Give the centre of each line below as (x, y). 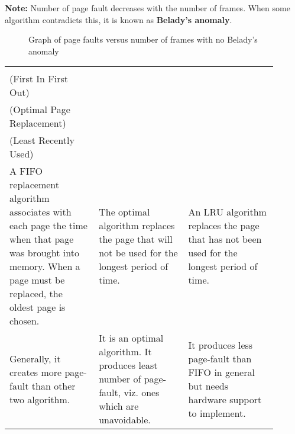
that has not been (225, 239)
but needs (208, 385)
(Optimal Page (40, 110)
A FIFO (26, 171)
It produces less (221, 345)
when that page (42, 239)
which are (119, 406)
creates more (36, 372)
